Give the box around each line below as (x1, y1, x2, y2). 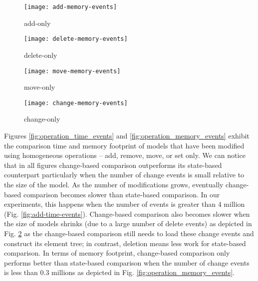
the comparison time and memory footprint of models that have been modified (4, 140, 245, 150)
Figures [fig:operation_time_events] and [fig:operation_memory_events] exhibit (4, 131, 250, 140)
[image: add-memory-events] (24, 3, 117, 10)
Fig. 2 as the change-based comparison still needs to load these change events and (4, 228, 254, 238)
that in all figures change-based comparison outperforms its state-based (4, 159, 222, 170)
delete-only (24, 49, 57, 60)
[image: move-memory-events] (24, 67, 121, 75)
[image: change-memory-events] (24, 99, 128, 107)
